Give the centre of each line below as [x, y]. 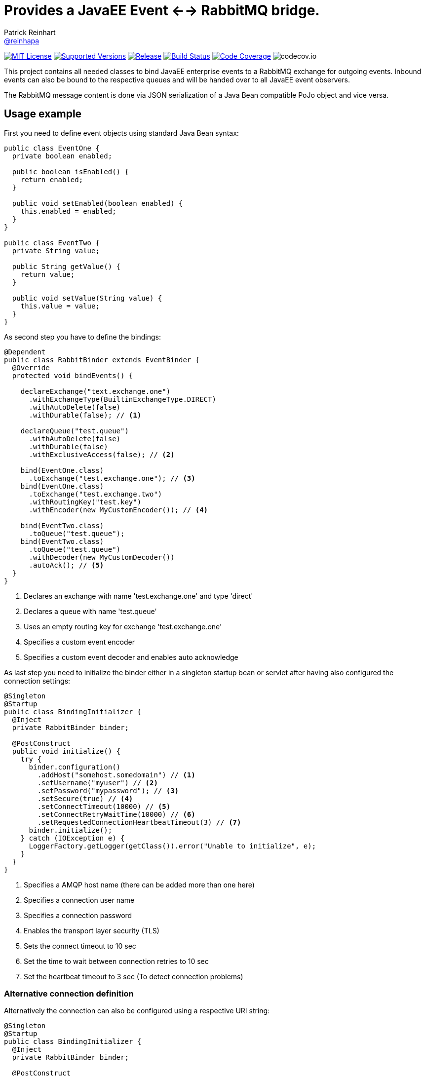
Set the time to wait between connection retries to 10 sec [116, 961]
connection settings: [37, 681]
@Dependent [25, 352]
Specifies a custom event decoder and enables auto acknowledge [131, 657]
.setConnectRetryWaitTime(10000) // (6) [116, 814]
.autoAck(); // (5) [66, 565]
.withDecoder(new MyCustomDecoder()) [102, 557]
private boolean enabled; [62, 156]
